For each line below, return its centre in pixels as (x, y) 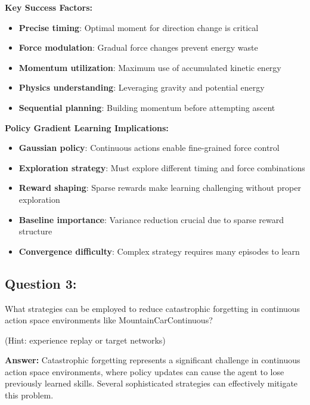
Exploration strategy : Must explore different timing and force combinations (162, 167)
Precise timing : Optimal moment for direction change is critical (139, 27)
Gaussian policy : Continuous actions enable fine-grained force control (149, 148)
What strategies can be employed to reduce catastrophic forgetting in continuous (153, 308)
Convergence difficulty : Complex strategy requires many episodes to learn (159, 251)
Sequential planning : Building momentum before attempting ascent (147, 107)
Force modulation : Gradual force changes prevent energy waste (138, 47)
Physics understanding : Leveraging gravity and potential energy (142, 87)
